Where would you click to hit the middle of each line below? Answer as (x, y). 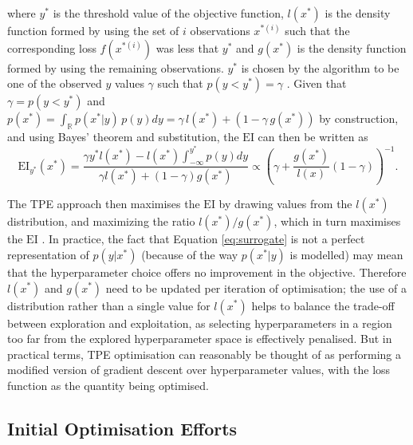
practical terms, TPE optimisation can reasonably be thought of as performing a (205, 354)
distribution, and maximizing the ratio (101, 221)
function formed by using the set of (93, 30)
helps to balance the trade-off (323, 305)
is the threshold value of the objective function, (168, 13)
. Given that (317, 83)
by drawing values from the (285, 204)
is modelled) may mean (346, 254)
